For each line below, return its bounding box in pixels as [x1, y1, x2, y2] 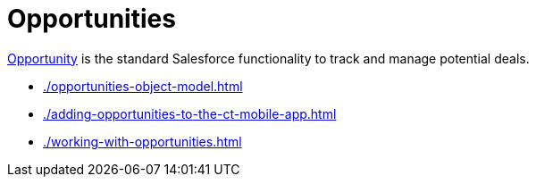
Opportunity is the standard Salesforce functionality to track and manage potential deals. [7, 50, 530, 66]
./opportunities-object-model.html [43, 78, 243, 94]
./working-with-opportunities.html [43, 133, 242, 149]
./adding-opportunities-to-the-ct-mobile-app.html [43, 105, 337, 121]
